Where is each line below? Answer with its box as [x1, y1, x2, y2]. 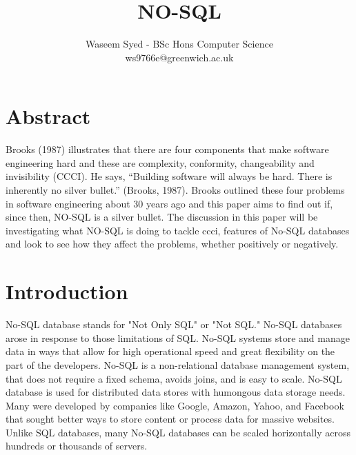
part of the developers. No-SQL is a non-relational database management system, [6, 357, 350, 372]
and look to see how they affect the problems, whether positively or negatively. [6, 236, 339, 251]
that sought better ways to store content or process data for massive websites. [6, 412, 335, 426]
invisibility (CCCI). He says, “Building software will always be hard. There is [6, 169, 333, 183]
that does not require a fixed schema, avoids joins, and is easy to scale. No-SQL [6, 371, 342, 385]
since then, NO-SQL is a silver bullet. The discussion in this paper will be [6, 210, 318, 224]
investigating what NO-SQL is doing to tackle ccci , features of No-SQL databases [6, 223, 350, 237]
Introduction [6, 277, 128, 305]
